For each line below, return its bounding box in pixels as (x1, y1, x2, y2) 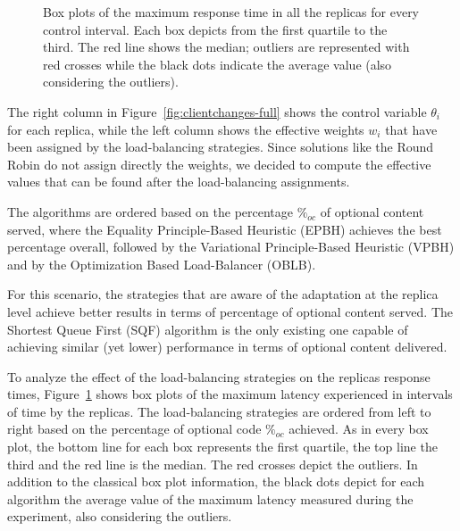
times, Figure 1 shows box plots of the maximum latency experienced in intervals (7, 385, 453, 403)
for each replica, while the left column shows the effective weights (7, 120, 364, 138)
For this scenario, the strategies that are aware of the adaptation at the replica (7, 285, 439, 303)
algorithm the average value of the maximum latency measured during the (7, 489, 414, 508)
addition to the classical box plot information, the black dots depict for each (7, 472, 424, 491)
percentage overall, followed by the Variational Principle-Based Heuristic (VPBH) (7, 237, 455, 256)
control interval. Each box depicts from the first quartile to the (43, 20, 388, 38)
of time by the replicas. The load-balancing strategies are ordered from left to (7, 402, 431, 420)
